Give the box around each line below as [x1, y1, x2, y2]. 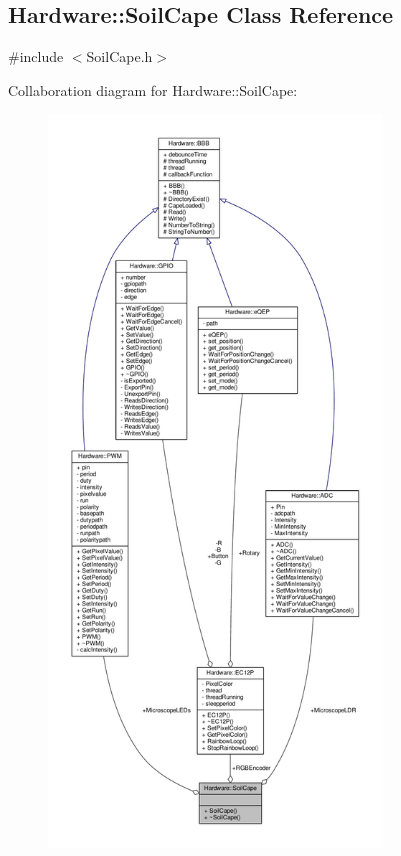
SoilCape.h [86, 46, 153, 67]
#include [8, 46, 64, 67]
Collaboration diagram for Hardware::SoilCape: [8, 79, 298, 100]
